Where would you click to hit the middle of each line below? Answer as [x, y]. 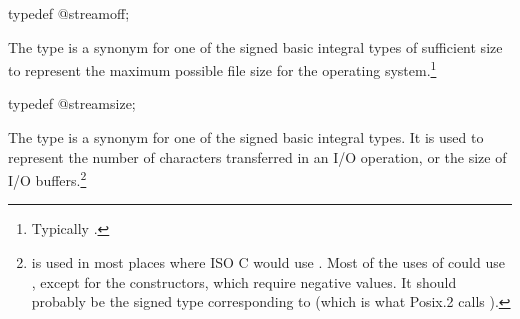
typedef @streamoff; [69, 13]
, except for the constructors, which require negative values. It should [244, 281]
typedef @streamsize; [72, 103]
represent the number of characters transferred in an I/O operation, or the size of [257, 156]
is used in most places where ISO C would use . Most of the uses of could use [268, 262]
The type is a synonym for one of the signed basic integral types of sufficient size [255, 46]
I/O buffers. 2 [47, 178]
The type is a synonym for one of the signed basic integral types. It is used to [246, 137]
